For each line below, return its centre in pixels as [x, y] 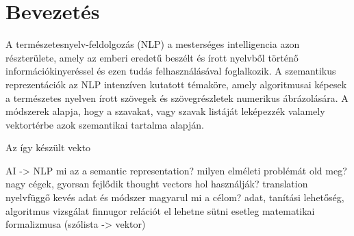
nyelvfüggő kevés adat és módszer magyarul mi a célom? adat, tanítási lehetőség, [175, 197]
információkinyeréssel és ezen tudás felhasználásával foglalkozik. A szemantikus [171, 71]
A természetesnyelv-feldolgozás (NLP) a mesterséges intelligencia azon [153, 44]
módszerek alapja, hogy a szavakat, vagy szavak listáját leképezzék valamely [165, 111]
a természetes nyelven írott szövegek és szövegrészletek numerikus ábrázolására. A [177, 97]
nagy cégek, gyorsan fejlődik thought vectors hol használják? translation [157, 184]
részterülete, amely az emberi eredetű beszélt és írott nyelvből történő [152, 57]
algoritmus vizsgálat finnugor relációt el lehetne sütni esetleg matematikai [160, 210]
